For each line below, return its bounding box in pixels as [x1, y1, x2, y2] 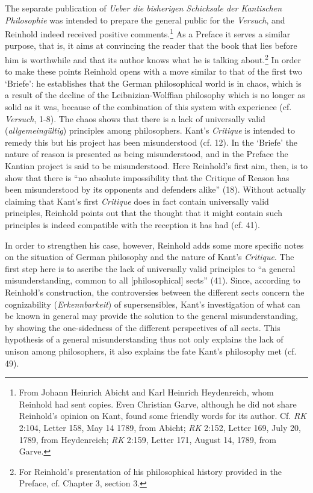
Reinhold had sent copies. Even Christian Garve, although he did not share [19, 397, 297, 410]
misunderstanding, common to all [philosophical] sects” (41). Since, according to [5, 274, 300, 287]
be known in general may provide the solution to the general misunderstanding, [5, 309, 298, 322]
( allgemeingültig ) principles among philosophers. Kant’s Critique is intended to [5, 124, 296, 137]
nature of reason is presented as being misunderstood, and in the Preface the [5, 147, 288, 160]
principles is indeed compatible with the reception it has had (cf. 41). [5, 219, 260, 231]
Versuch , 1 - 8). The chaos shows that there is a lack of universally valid [5, 112, 265, 125]
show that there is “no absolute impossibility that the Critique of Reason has [5, 171, 290, 184]
